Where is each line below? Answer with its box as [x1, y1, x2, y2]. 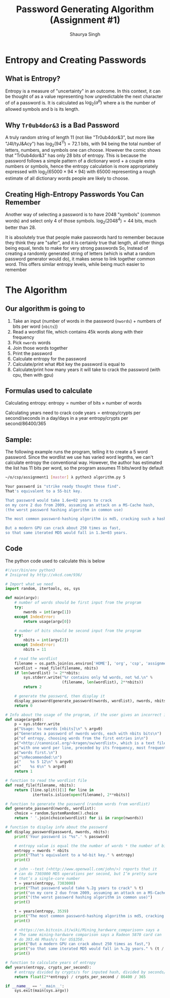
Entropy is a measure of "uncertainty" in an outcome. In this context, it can [5, 88, 161, 94]
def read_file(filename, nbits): [5, 783, 76, 788]
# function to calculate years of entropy [5, 960, 96, 966]
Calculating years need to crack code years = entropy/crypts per [5, 410, 141, 416]
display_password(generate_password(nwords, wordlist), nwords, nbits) [14, 698, 168, 704]
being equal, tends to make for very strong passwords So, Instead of [5, 245, 148, 251]
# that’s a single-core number [14, 876, 80, 881]
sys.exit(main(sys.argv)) [14, 988, 69, 993]
